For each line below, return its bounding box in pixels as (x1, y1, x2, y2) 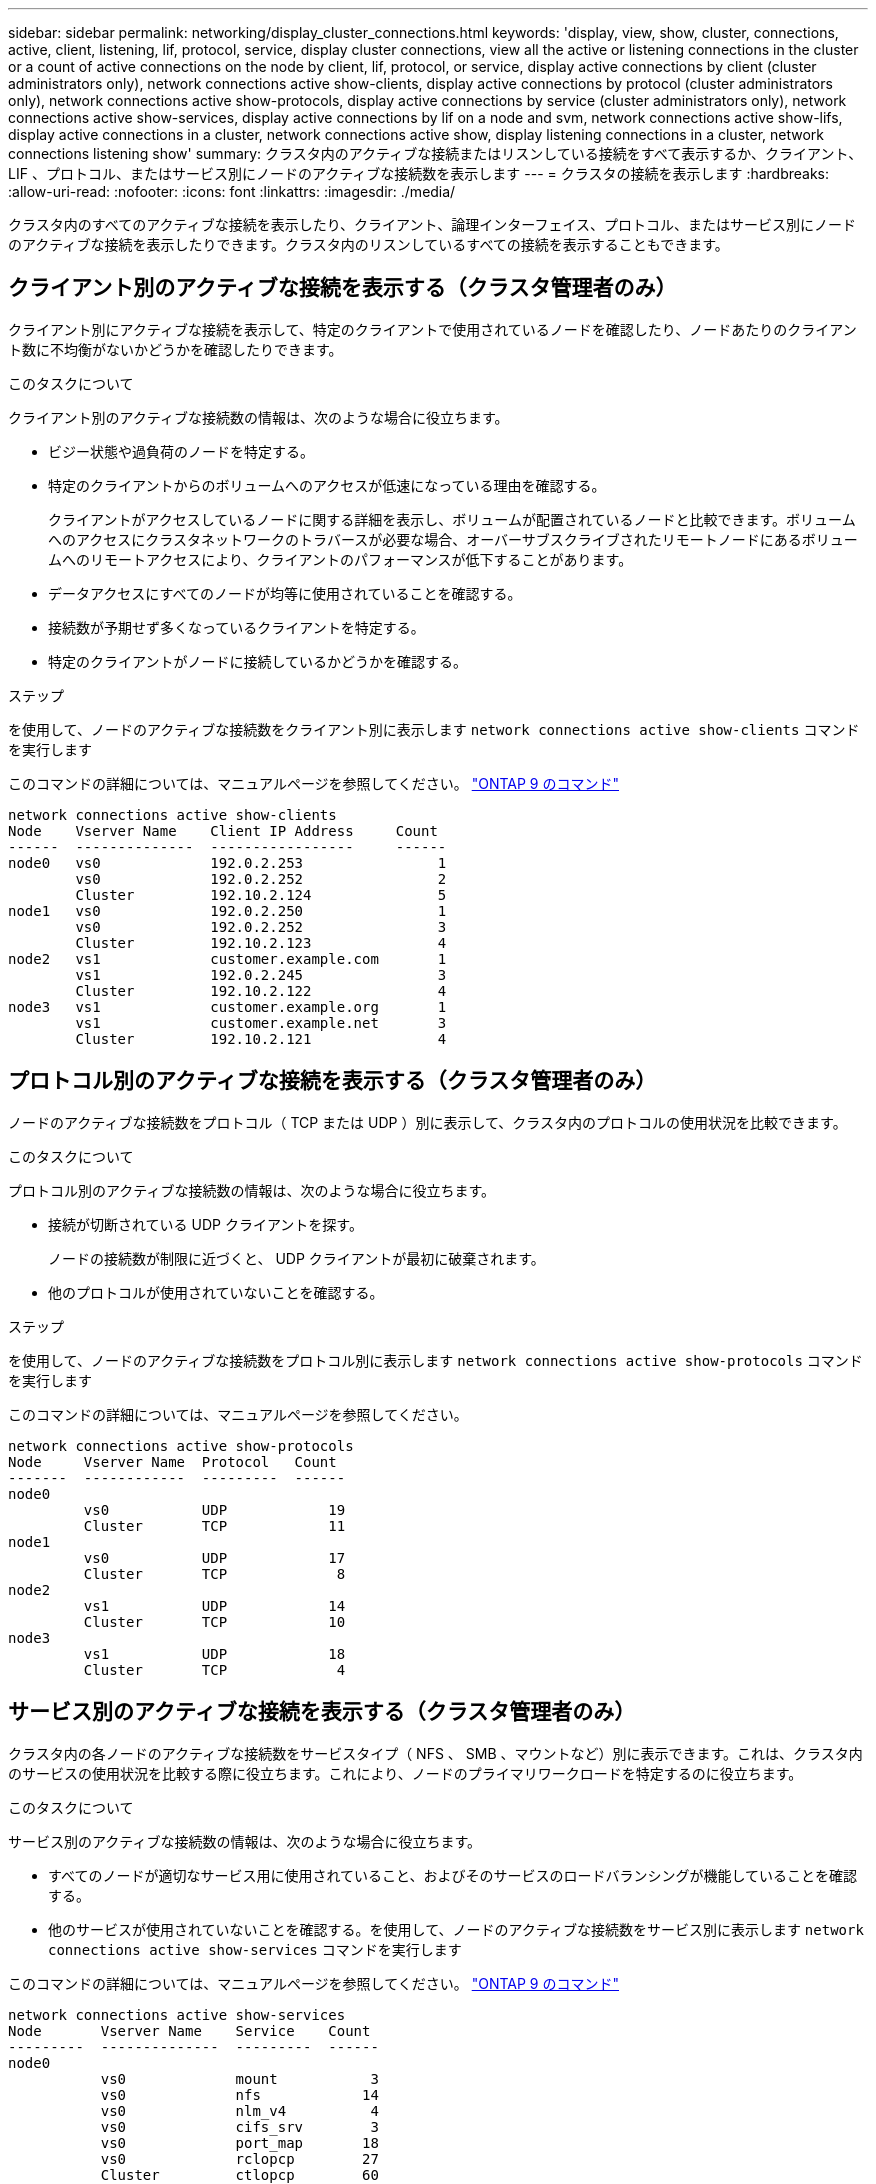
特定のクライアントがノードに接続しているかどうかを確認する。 (48, 652, 468, 670)
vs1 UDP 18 (83, 1645, 346, 1662)
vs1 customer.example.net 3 (75, 1014, 447, 1031)
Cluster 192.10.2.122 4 (75, 982, 447, 999)
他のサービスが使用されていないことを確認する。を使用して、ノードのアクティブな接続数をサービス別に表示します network (48, 1920, 864, 1938)
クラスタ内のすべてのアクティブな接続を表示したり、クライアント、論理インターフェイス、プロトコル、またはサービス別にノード (8, 216, 856, 233)
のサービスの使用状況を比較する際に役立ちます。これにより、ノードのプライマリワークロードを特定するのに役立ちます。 (8, 1764, 803, 1782)
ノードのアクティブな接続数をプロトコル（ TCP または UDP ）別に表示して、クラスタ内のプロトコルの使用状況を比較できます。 (8, 1113, 847, 1131)
